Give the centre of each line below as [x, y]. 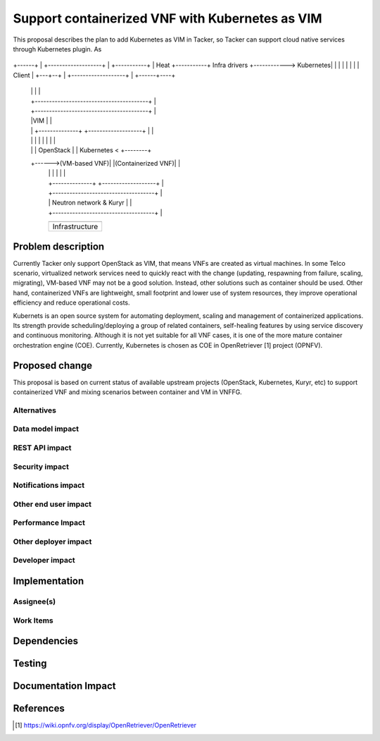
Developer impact [44, 561]
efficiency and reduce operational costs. [71, 302]
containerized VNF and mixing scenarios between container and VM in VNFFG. [127, 392]
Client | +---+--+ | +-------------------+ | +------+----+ [94, 75]
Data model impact [46, 429]
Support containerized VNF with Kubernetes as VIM [168, 18]
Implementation [49, 581]
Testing [30, 664]
